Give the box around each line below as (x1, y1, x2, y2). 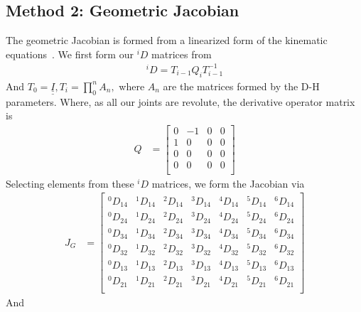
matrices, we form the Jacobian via (151, 176, 305, 190)
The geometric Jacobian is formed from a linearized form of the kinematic (6, 33, 328, 48)
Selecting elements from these (6, 176, 134, 190)
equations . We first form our (6, 46, 134, 61)
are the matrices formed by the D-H (163, 78, 320, 93)
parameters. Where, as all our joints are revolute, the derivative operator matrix (6, 94, 355, 109)
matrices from (151, 46, 212, 61)
